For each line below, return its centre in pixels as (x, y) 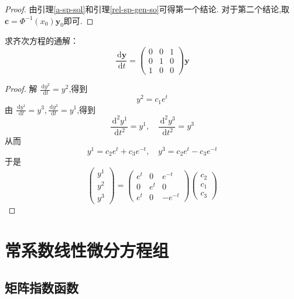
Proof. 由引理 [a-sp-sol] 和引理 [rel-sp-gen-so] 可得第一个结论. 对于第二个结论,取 (147, 9)
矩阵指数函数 (42, 287)
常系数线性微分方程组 (87, 250)
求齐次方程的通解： (42, 41)
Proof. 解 (21, 89)
